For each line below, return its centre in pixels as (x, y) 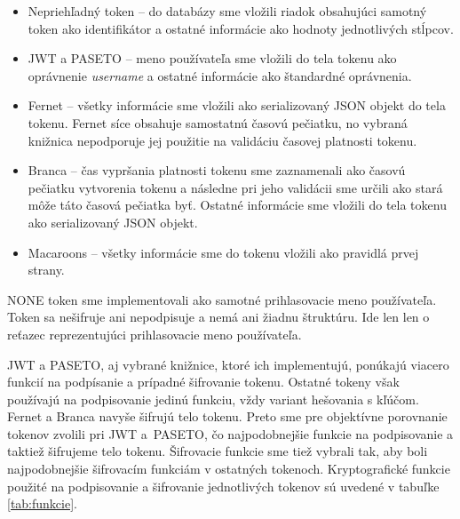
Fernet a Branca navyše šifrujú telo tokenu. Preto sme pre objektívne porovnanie (227, 416)
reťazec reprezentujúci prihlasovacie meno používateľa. (155, 334)
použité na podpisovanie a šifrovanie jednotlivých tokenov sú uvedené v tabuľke (223, 486)
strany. (46, 270)
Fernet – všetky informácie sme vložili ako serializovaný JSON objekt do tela (237, 105)
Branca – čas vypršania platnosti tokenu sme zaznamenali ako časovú (217, 170)
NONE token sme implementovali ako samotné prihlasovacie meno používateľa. (222, 299)
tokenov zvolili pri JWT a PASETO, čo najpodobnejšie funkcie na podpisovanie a (230, 433)
